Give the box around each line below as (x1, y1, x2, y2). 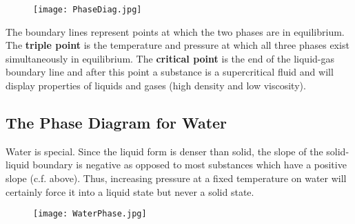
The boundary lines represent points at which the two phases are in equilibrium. (6, 24, 345, 38)
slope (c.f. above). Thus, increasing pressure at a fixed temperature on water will (6, 171, 347, 186)
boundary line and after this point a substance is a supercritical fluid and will (6, 65, 334, 79)
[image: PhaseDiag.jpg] (33, 5, 142, 14)
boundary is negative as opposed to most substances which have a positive (32, 157, 347, 172)
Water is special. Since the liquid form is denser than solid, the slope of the (6, 144, 323, 158)
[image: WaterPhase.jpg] (33, 209, 147, 219)
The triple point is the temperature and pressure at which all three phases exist (6, 38, 349, 52)
